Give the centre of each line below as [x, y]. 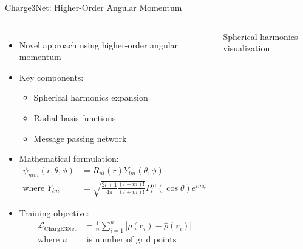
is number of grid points [131, 240]
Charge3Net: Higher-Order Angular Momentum [94, 7]
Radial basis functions [75, 117]
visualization [247, 48]
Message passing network [80, 138]
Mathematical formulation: [69, 158]
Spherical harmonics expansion [91, 97]
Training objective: [54, 213]
